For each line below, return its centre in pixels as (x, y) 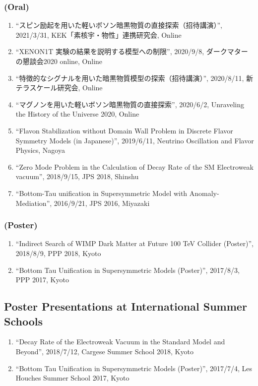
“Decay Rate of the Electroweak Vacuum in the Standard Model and (120, 342)
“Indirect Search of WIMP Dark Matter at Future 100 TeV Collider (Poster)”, (134, 243)
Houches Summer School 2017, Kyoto (72, 378)
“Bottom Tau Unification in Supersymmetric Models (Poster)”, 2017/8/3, (128, 270)
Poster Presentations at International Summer (126, 306)
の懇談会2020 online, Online (59, 61)
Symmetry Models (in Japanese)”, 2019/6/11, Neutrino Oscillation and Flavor (135, 140)
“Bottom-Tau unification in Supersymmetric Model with (101, 193)
